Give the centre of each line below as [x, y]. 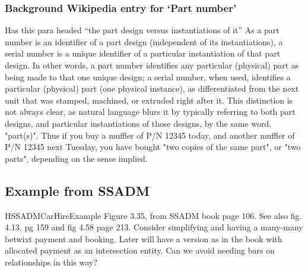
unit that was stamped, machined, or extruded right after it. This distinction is [149, 100]
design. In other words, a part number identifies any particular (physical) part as [152, 65]
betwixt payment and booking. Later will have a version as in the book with [144, 238]
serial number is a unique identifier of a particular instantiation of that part [143, 53]
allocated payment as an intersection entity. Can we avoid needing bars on [140, 250]
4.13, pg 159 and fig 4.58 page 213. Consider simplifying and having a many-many [154, 227]
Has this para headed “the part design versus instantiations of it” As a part [142, 30]
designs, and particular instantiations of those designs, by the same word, [138, 123]
